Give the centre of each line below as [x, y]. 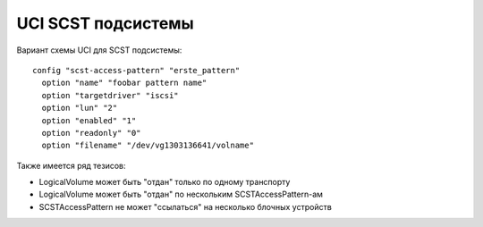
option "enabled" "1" [89, 120]
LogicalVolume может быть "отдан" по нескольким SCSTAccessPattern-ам [181, 194]
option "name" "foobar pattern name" [124, 83]
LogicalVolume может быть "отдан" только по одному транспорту [165, 182]
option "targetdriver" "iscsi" [110, 95]
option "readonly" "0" [91, 133]
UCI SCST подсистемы [105, 23]
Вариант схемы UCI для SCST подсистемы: [99, 50]
